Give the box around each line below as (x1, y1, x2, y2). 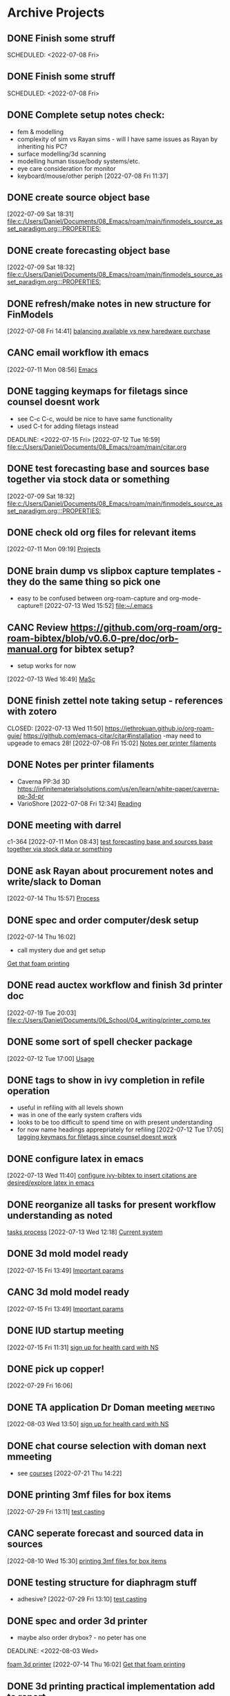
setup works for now (17, 661, 77, 670)
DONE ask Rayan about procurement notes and (7, 865, 214, 876)
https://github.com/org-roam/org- (70, 621, 222, 634)
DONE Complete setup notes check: (7, 109, 165, 121)
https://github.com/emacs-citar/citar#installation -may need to (23, 731, 202, 739)
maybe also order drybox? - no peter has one (17, 1634, 146, 1642)
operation (7, 1085, 50, 1097)
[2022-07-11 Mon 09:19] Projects (7, 545, 102, 553)
